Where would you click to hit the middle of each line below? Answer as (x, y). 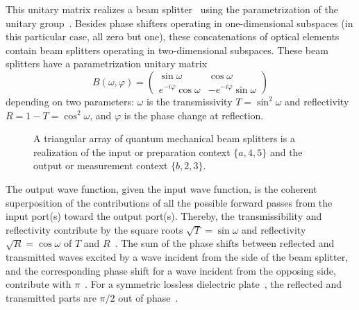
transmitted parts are (51, 297)
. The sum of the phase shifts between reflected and (225, 243)
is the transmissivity (189, 101)
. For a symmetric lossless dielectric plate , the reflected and (213, 284)
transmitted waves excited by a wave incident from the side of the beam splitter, (177, 256)
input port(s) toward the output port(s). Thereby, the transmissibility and (164, 216)
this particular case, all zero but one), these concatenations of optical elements (173, 36)
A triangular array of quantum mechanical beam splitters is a (164, 138)
